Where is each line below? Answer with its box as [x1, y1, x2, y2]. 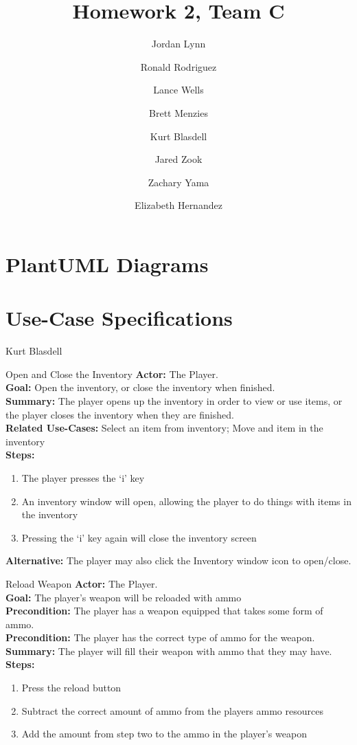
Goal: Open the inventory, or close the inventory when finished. [5, 380, 275, 394]
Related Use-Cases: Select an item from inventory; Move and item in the [5, 421, 323, 435]
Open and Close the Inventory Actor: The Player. [5, 366, 218, 381]
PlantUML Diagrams [5, 249, 209, 278]
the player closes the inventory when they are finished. [5, 407, 234, 421]
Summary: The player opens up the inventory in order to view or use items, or [5, 393, 343, 408]
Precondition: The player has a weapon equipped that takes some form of [5, 603, 323, 618]
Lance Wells [153, 82, 204, 97]
